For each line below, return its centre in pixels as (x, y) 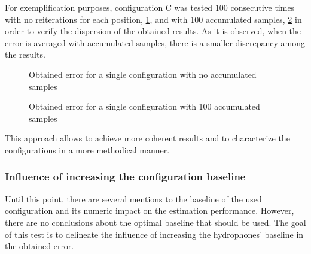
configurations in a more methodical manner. (87, 149)
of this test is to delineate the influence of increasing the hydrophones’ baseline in (154, 234)
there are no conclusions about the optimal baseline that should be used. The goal (155, 222)
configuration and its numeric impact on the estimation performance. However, (150, 211)
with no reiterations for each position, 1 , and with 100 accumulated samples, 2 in (153, 19)
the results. (25, 54)
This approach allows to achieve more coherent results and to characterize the (147, 138)
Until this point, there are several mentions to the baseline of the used (133, 199)
